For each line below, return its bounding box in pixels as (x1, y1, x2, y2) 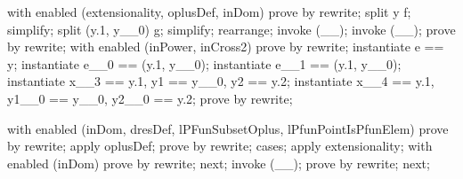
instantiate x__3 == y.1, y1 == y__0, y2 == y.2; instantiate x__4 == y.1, (7, 72, 435, 90)
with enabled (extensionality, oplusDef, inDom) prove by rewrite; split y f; (7, 3, 411, 20)
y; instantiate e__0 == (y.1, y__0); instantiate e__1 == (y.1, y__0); (7, 54, 402, 73)
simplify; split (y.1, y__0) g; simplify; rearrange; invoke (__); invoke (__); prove (7, 19, 456, 38)
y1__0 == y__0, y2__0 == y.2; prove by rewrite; (7, 89, 293, 107)
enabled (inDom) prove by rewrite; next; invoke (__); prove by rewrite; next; (7, 153, 430, 172)
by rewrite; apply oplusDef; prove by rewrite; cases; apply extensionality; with (7, 136, 433, 155)
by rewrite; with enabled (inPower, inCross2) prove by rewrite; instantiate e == (7, 37, 444, 56)
